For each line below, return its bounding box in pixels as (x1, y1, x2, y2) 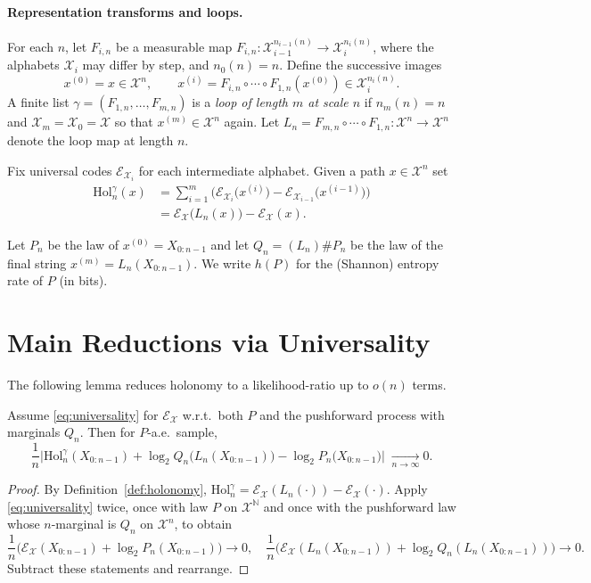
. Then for (79, 423, 135, 441)
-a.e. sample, (147, 423, 218, 441)
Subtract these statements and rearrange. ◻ (7, 559, 250, 578)
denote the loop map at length (7, 130, 174, 149)
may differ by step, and (82, 55, 209, 74)
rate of (7, 271, 44, 290)
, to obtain (174, 514, 233, 533)
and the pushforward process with (259, 405, 445, 423)
